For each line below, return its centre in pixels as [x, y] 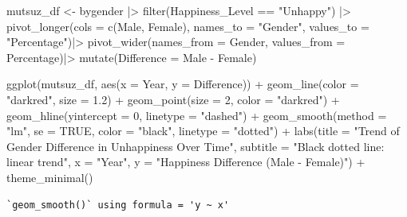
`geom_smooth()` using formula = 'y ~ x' [118, 205]
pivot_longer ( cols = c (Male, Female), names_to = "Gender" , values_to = [188, 26]
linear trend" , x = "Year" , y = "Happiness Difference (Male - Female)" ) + [186, 162]
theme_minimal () [50, 177]
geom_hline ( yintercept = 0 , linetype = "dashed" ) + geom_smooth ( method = [197, 115]
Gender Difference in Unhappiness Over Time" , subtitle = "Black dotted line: [196, 146]
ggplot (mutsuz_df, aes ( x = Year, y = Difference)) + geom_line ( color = [183, 84]
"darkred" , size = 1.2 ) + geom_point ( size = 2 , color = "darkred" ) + [173, 99]
